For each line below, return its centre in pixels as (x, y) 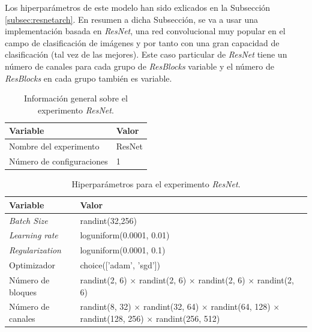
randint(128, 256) (112, 318)
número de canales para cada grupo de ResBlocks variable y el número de (139, 66)
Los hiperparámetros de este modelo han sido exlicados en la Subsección (138, 7)
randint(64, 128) (241, 306)
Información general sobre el (76, 98)
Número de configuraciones (58, 161)
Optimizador (32, 265)
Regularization (35, 250)
